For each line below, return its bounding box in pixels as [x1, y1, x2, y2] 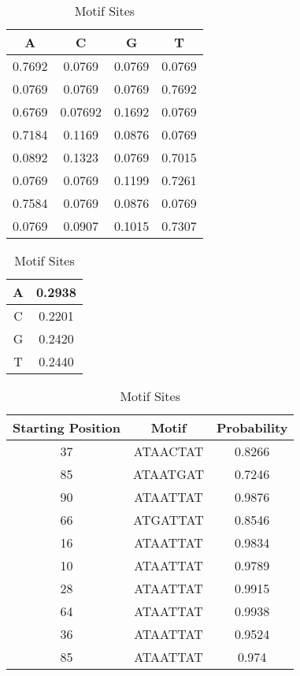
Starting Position [13, 418, 121, 436]
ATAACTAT [133, 442, 204, 460]
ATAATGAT [133, 465, 204, 483]
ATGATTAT [133, 511, 204, 529]
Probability [216, 418, 288, 436]
